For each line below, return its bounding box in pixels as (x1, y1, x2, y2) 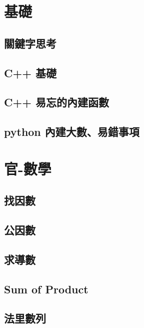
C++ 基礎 (4, 65, 57, 80)
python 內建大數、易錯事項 (4, 124, 139, 139)
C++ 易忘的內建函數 (4, 94, 109, 110)
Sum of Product (4, 281, 88, 296)
